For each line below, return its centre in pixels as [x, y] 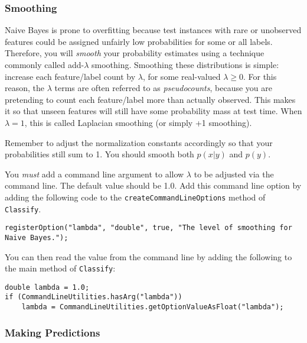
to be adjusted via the [234, 174]
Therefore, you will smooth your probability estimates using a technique [135, 53]
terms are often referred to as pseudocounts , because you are [163, 88]
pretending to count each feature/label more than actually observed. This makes [150, 99]
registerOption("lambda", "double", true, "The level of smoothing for [148, 228]
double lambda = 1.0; [47, 287]
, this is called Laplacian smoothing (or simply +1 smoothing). [138, 122]
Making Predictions [53, 332]
